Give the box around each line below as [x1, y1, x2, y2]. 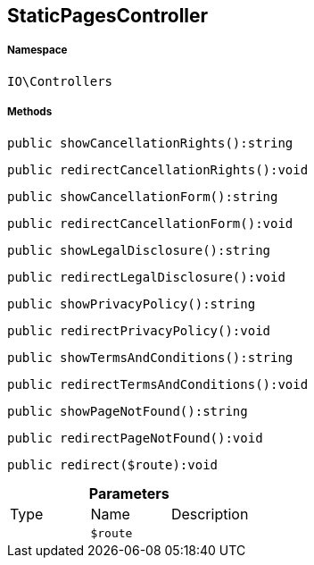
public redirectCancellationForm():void [7, 215, 293, 231]
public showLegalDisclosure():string [7, 242, 271, 257]
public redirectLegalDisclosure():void [7, 269, 285, 284]
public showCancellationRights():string [7, 135, 293, 150]
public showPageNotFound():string [7, 403, 248, 418]
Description [170, 504, 249, 523]
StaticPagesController [7, 4, 209, 27]
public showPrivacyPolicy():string [7, 296, 256, 311]
